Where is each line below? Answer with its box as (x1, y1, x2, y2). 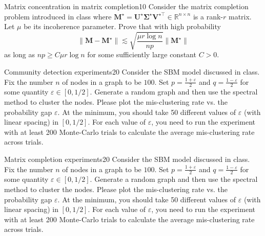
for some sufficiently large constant (87, 49, 196, 60)
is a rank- (193, 11, 223, 21)
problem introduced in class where (4, 11, 112, 21)
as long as (4, 49, 35, 60)
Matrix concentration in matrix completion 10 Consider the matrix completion (4, 1, 249, 11)
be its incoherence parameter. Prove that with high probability (24, 21, 221, 32)
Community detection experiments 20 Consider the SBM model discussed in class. (4, 66, 260, 77)
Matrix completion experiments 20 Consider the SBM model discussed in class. (4, 153, 250, 164)
